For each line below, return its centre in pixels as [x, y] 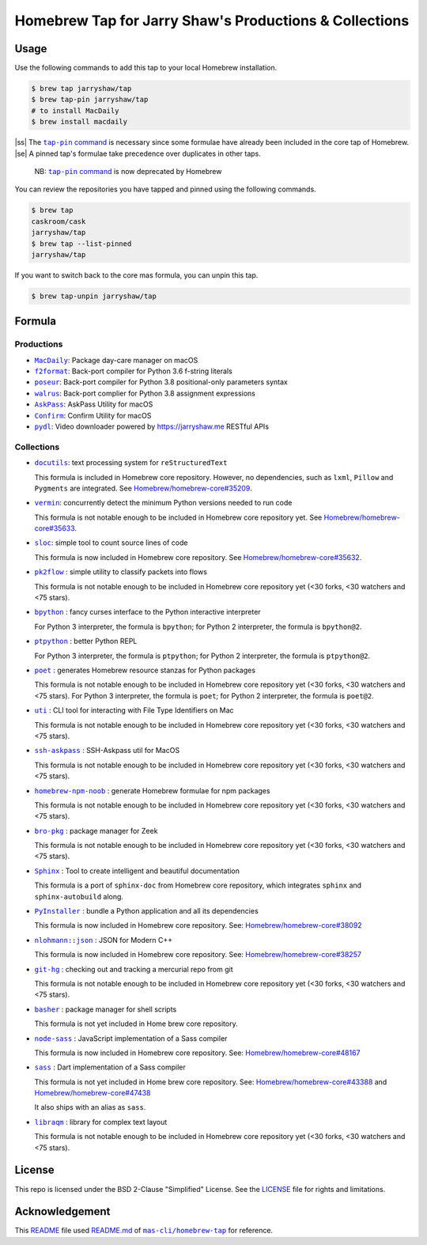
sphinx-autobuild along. [79, 896]
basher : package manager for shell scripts [106, 1009]
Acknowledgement [62, 1211]
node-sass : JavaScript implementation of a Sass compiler [131, 1038]
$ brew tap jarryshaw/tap [81, 89]
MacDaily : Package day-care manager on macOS [116, 360]
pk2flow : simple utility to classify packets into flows [121, 572]
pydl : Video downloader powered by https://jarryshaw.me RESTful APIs [151, 426]
